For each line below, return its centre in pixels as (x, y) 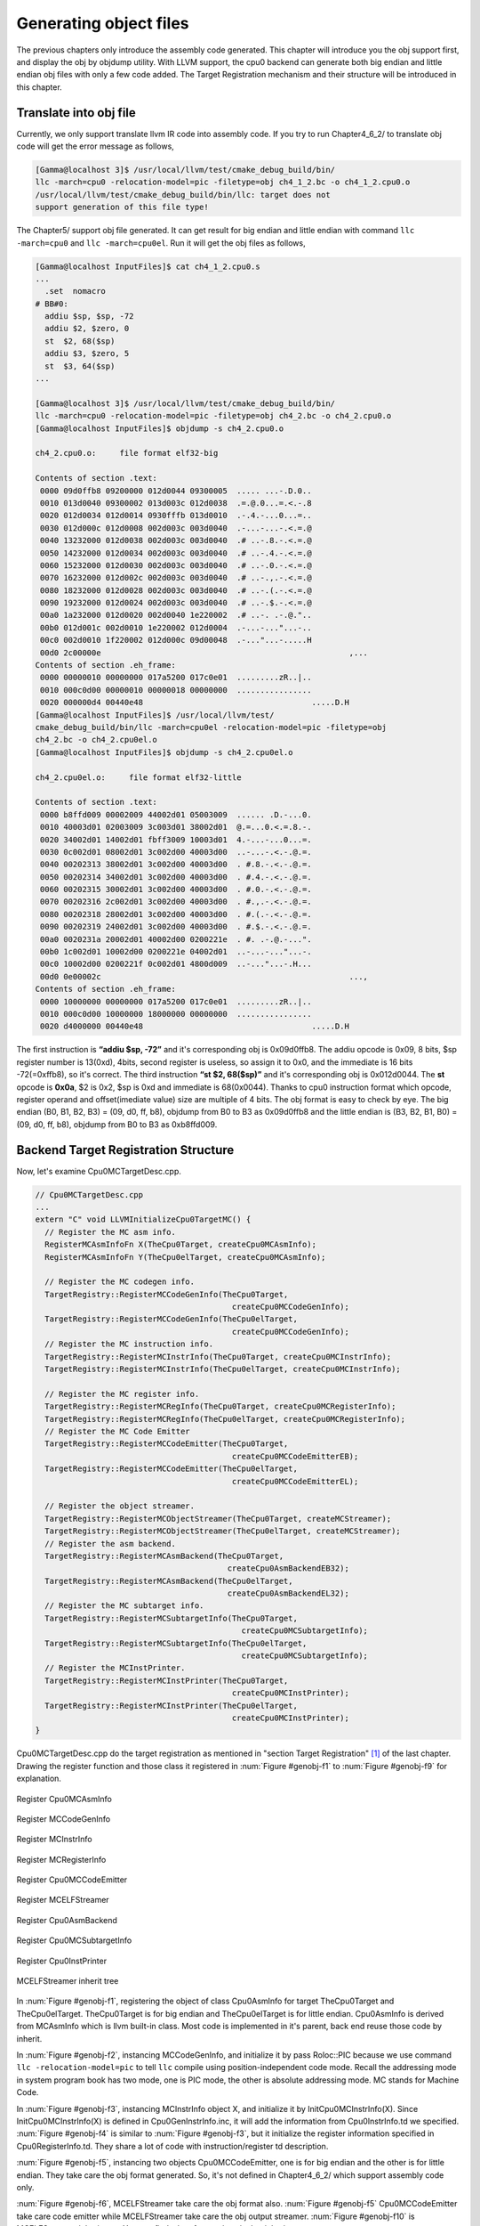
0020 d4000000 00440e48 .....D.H (195, 1027)
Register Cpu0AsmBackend (67, 1920)
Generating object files (103, 23)
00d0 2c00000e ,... (204, 653)
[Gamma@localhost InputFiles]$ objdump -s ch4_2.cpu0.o (160, 428)
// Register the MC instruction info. (129, 1344)
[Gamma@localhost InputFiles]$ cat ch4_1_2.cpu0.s (148, 266)
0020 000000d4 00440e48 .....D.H (195, 703)
